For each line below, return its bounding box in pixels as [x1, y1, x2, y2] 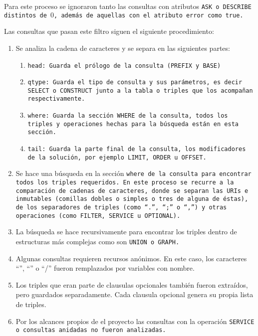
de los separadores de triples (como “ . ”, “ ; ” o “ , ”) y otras [15, 204, 227, 211]
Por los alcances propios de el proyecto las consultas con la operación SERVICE [15, 316, 255, 326]
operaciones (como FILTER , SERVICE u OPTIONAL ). [15, 212, 181, 219]
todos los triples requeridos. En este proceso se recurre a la [15, 179, 234, 186]
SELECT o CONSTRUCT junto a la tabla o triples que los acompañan [27, 87, 253, 94]
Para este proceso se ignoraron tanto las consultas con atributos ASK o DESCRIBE [4, 1, 252, 11]
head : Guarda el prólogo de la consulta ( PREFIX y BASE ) [27, 62, 221, 69]
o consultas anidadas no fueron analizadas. [15, 327, 166, 334]
